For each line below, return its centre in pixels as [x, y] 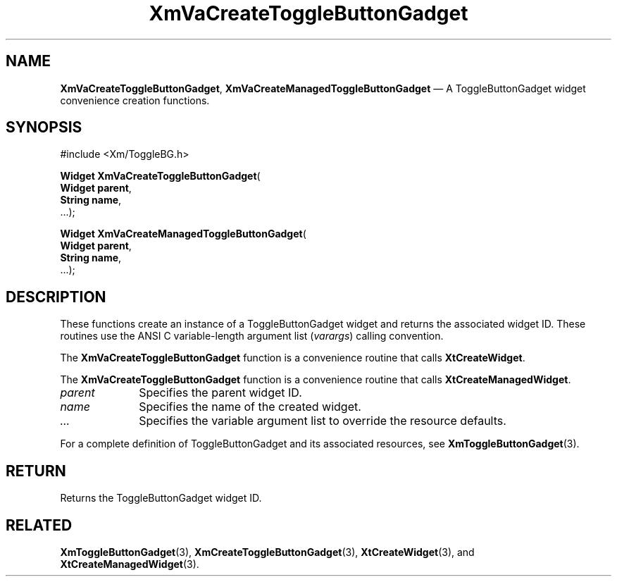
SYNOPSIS [44, 128]
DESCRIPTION [56, 297]
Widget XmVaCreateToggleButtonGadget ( [160, 176]
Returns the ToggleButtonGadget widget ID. [161, 498]
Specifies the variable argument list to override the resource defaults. [323, 421]
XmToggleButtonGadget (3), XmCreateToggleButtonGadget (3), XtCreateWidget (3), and [267, 552]
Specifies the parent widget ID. [220, 393]
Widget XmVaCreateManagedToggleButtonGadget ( [183, 234]
